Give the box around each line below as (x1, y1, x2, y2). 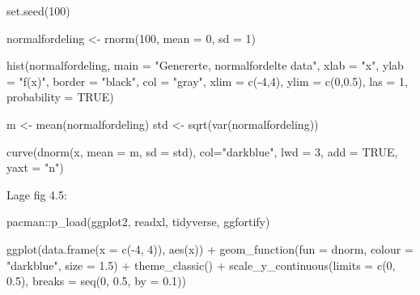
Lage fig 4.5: (6, 186, 67, 203)
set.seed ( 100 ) (6, 2, 70, 19)
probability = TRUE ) (6, 88, 114, 105)
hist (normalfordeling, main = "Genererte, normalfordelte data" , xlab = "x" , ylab (6, 57, 404, 74)
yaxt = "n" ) (6, 159, 64, 176)
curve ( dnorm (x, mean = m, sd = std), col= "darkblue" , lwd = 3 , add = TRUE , (6, 143, 398, 160)
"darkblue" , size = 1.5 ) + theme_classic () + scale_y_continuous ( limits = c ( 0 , (6, 256, 396, 273)
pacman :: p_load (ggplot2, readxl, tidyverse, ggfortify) (6, 213, 270, 230)
